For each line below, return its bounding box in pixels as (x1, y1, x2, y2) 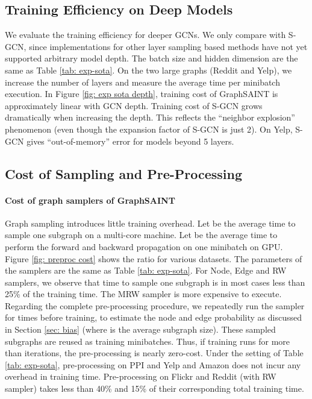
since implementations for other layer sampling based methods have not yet (29, 40, 308, 52)
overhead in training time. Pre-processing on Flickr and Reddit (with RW (5, 370, 276, 383)
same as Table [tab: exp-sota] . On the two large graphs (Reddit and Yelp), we (5, 63, 292, 76)
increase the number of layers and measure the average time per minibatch (5, 75, 280, 88)
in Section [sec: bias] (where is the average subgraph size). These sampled (5, 323, 276, 336)
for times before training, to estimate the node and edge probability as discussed (5, 311, 302, 324)
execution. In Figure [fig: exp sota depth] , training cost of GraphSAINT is (5, 87, 278, 100)
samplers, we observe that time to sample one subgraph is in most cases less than (5, 275, 305, 288)
